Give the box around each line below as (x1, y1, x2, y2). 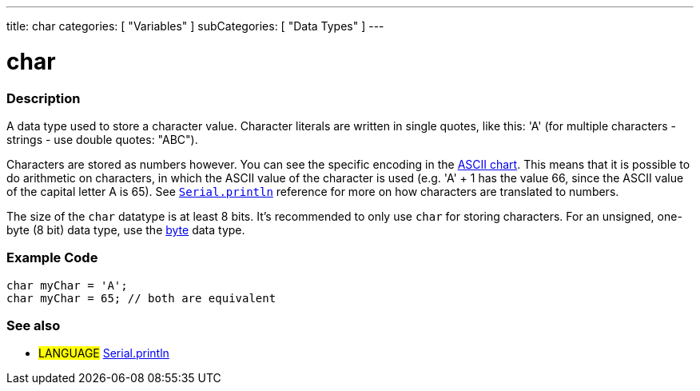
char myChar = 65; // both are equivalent (6, 291, 276, 305)
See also (6, 317, 61, 333)
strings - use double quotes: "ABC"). (6, 132, 198, 146)
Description (6, 90, 81, 106)
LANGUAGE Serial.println (38, 346, 169, 361)
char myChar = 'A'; (6, 278, 128, 292)
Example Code (6, 249, 98, 266)
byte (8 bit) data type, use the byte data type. (6, 222, 245, 237)
